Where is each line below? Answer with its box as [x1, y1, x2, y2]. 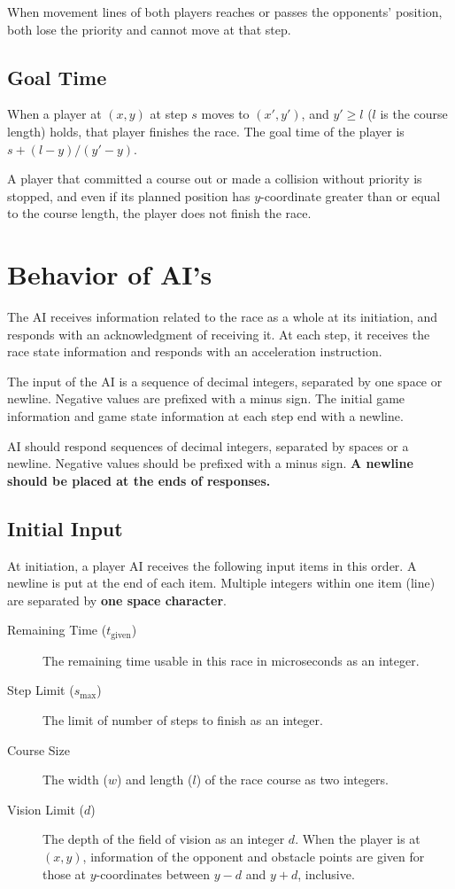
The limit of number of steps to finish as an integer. [42, 711, 323, 729]
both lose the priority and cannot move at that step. [7, 19, 291, 38]
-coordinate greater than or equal [260, 186, 441, 205]
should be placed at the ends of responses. [7, 471, 271, 489]
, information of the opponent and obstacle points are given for [82, 847, 425, 866]
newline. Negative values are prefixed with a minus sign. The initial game [7, 389, 405, 408]
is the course [380, 105, 448, 123]
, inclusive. [297, 864, 355, 883]
